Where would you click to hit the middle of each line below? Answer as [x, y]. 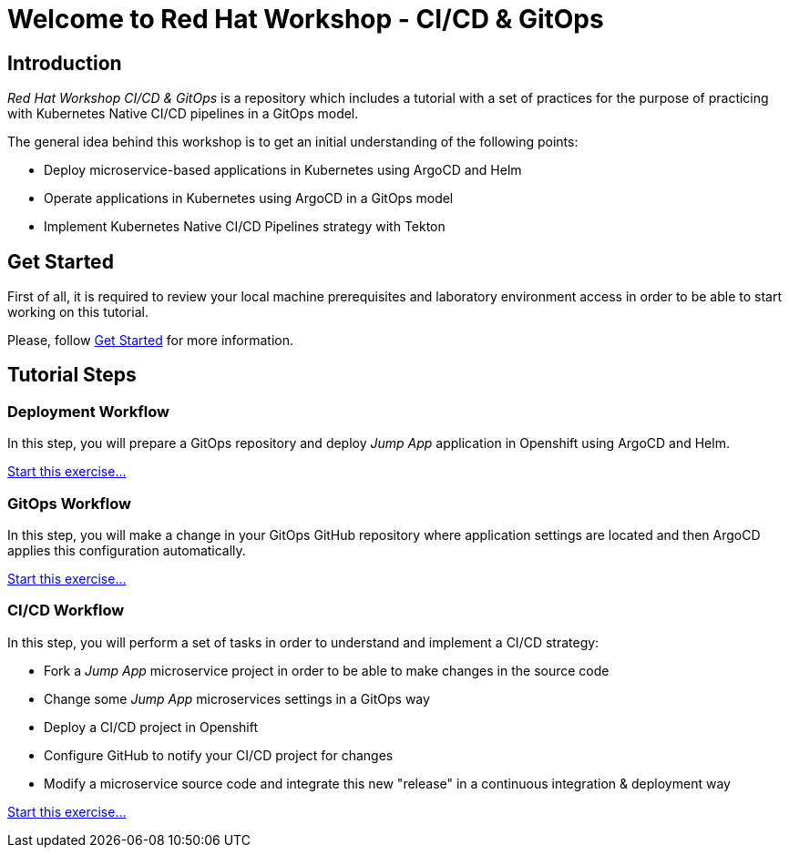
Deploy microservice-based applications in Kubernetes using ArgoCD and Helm [283, 170]
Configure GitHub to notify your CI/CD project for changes [219, 755]
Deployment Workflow [88, 411]
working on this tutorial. [78, 312]
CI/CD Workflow [66, 611]
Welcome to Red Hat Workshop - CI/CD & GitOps [306, 19]
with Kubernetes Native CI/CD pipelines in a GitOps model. [183, 114]
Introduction [65, 63]
